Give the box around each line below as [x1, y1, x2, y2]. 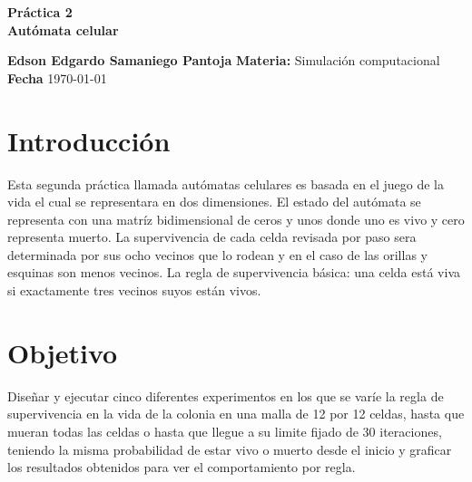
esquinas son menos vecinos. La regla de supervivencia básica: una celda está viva [7, 263, 460, 282]
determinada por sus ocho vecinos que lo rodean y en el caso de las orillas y [7, 245, 428, 264]
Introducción [7, 121, 171, 159]
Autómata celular [7, 20, 119, 39]
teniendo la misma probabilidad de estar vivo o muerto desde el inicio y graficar [7, 439, 452, 458]
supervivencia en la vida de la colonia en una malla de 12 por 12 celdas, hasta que [7, 404, 465, 423]
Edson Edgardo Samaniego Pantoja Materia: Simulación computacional [7, 51, 440, 70]
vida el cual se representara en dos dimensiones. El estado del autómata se [7, 192, 421, 211]
